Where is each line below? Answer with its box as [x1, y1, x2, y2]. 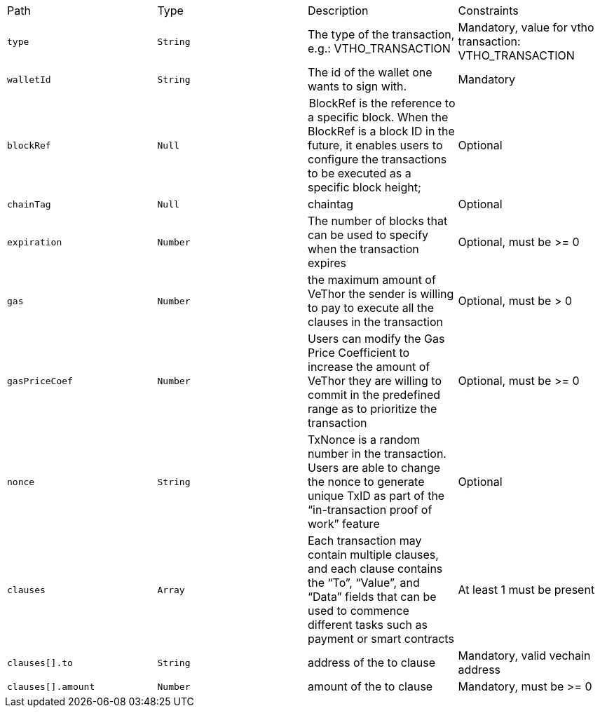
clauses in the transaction [308, 315, 443, 329]
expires [308, 256, 346, 270]
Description [308, 4, 369, 18]
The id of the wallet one [308, 65, 432, 79]
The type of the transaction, [308, 27, 455, 41]
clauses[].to [7, 657, 73, 668]
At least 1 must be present [458, 583, 595, 597]
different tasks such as [308, 618, 428, 632]
